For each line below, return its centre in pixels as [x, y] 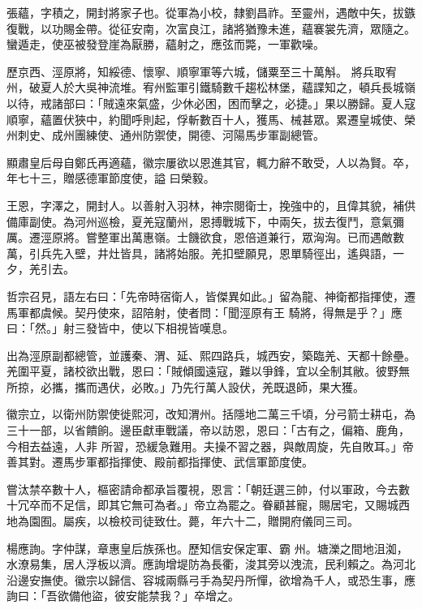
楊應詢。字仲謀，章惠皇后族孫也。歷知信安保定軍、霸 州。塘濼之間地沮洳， [207, 548]
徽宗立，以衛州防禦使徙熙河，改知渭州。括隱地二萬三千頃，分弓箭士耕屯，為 [211, 414]
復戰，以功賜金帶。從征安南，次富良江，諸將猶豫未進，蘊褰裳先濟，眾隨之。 [211, 28]
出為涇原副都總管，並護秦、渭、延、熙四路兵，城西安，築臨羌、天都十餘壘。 [211, 355]
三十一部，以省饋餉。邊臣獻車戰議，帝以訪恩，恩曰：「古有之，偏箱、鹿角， [208, 430]
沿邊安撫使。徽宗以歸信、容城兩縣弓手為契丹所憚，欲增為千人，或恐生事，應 [211, 579]
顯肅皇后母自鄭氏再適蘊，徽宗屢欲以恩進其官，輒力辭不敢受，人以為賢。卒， [211, 162]
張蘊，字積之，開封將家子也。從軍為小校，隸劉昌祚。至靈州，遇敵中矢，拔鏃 [211, 12]
